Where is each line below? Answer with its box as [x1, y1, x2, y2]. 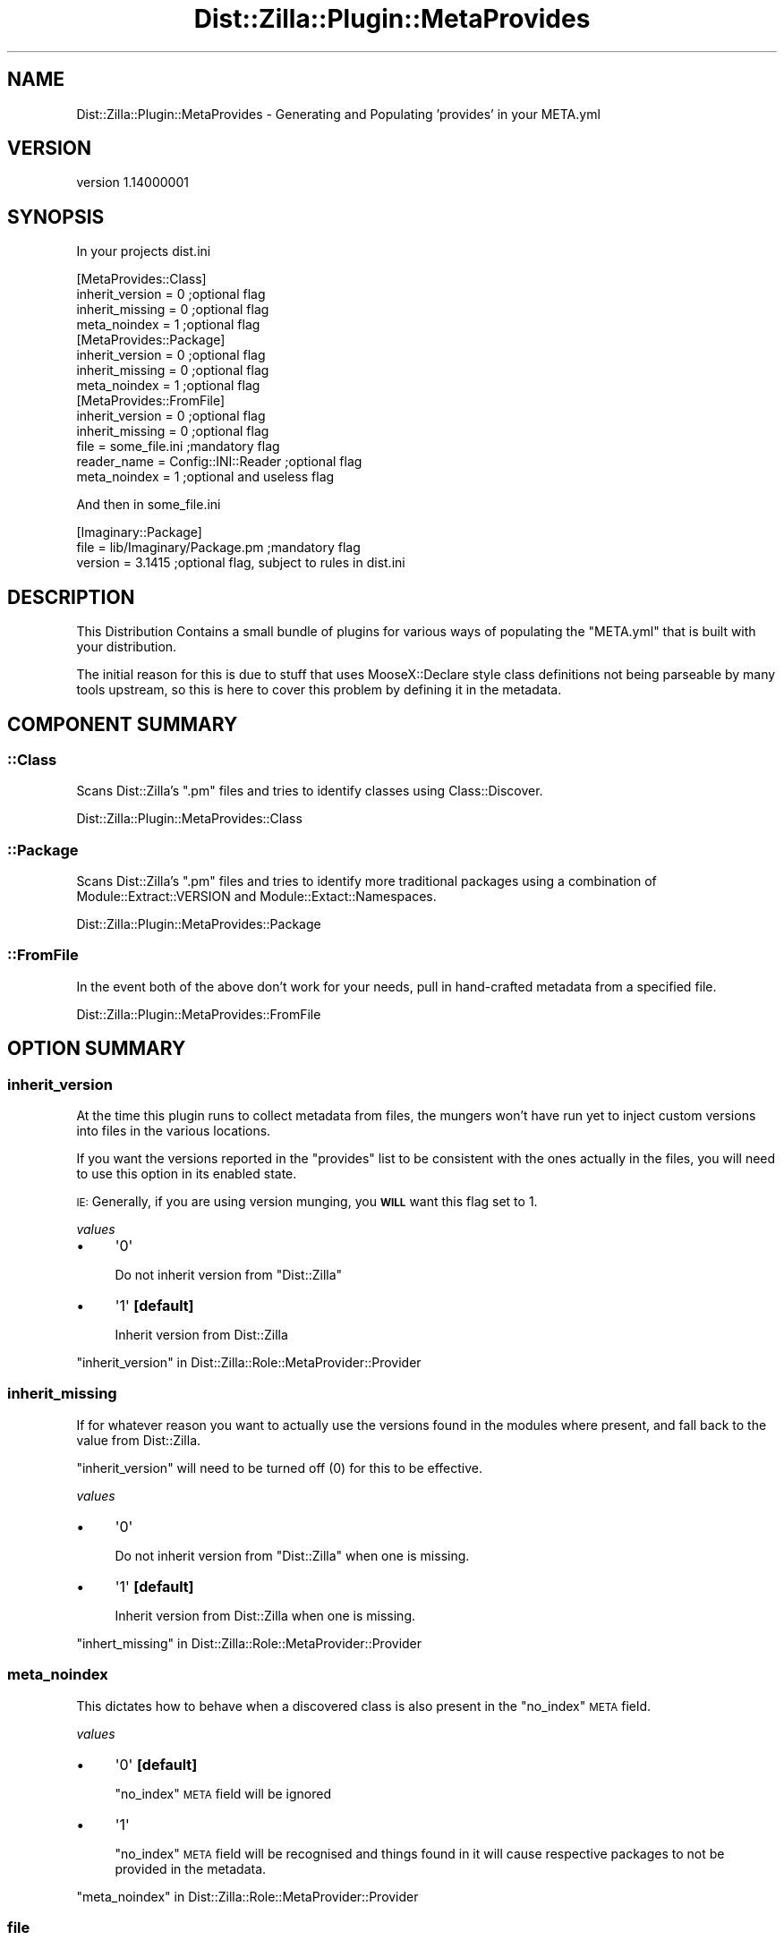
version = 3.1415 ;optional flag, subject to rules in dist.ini [76, 555, 405, 571]
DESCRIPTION [7, 585, 135, 608]
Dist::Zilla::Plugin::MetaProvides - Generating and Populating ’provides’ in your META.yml [76, 106, 601, 122]
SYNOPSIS [7, 205, 105, 228]
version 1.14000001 [76, 174, 189, 191]
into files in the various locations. [76, 1123, 271, 1139]
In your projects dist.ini [76, 243, 211, 260]
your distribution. [76, 639, 177, 655]
